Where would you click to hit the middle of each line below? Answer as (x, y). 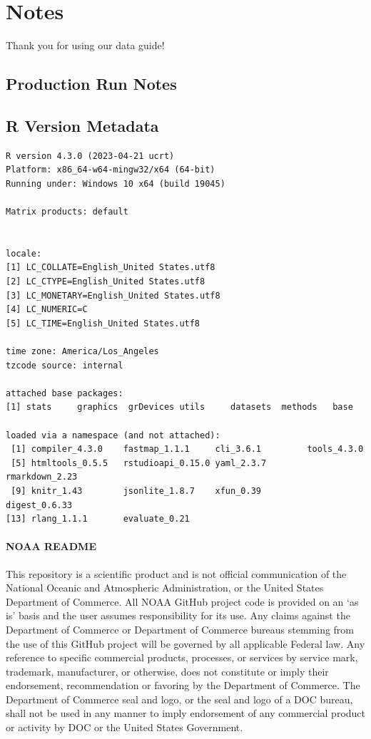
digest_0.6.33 (39, 505)
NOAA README (51, 546)
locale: (24, 253)
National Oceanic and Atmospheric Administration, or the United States (165, 588)
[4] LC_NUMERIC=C (47, 310)
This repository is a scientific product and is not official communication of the (176, 573)
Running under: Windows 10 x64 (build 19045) (116, 184)
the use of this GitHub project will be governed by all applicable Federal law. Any (185, 643)
